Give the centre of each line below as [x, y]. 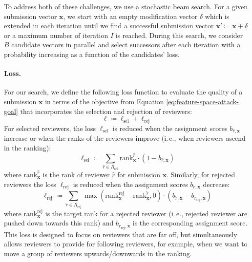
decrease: [216, 184]
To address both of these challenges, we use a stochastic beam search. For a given [126, 6]
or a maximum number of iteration [56, 35]
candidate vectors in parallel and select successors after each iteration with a [126, 45]
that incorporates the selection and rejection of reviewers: [106, 111]
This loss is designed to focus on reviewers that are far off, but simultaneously [121, 234]
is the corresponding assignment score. [190, 223]
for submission [139, 174]
